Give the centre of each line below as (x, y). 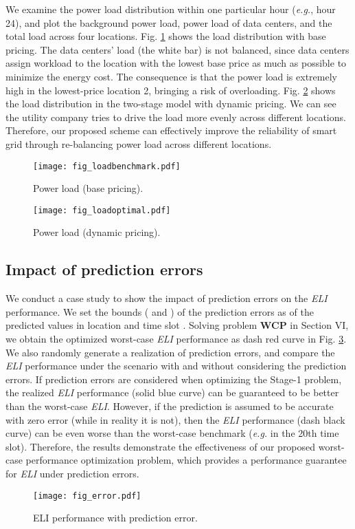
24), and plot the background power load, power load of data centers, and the (169, 22)
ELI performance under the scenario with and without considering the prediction (176, 366)
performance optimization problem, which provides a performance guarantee (186, 460)
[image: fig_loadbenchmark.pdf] (107, 166)
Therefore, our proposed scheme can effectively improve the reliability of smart (171, 130)
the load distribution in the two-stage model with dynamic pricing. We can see (171, 104)
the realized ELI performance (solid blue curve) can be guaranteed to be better (172, 392)
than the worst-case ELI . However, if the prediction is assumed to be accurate (170, 406)
